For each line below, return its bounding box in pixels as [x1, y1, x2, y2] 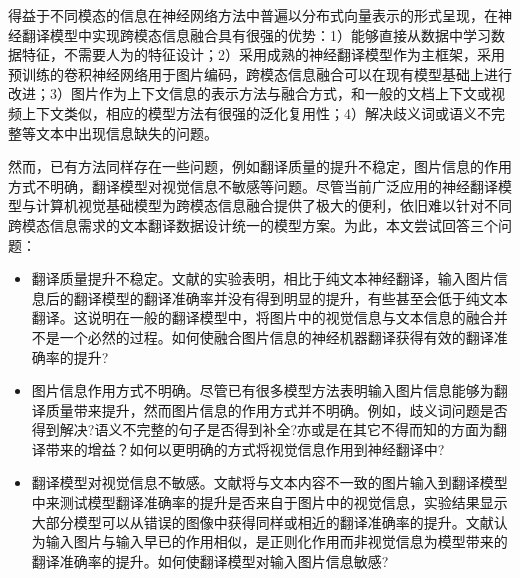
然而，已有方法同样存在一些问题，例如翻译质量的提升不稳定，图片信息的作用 [8, 156, 512, 177]
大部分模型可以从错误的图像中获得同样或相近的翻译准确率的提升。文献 [31, 511, 494, 532]
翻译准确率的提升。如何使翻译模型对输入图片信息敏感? [31, 550, 389, 571]
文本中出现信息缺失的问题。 [35, 122, 218, 143]
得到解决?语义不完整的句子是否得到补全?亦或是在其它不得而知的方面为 [31, 419, 494, 440]
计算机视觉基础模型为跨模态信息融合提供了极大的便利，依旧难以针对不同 [35, 195, 512, 216]
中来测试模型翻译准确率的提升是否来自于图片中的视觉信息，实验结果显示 [31, 492, 508, 513]
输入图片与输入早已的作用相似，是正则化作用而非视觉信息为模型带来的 [45, 531, 508, 552]
